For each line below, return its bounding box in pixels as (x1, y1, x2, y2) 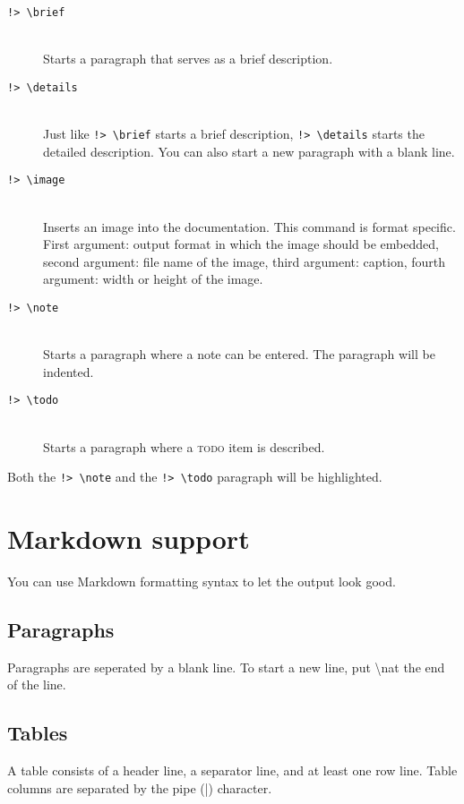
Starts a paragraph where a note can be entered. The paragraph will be (43, 345, 435, 364)
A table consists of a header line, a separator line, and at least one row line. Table (7, 761, 458, 780)
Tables (7, 719, 68, 747)
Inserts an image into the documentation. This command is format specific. (43, 217, 456, 235)
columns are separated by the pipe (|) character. (7, 778, 272, 797)
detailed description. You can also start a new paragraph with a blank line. (43, 141, 455, 160)
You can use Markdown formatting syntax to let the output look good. (7, 572, 396, 591)
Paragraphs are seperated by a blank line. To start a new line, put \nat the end (7, 657, 445, 676)
